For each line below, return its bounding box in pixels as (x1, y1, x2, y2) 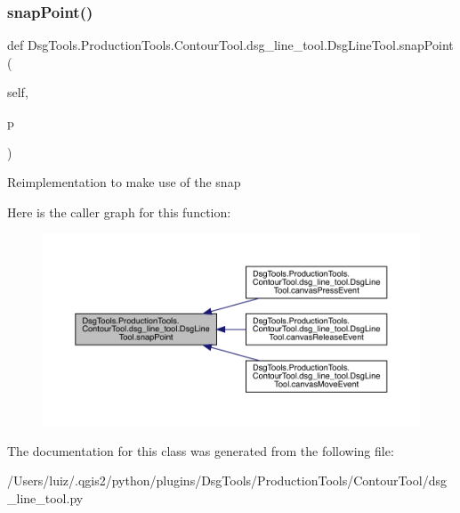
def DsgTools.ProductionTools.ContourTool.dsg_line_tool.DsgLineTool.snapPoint (7, 36, 454, 54)
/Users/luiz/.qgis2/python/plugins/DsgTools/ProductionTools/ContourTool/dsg (7, 471, 447, 490)
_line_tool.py (7, 488, 84, 507)
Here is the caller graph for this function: (7, 202, 231, 221)
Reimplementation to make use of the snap (7, 173, 241, 191)
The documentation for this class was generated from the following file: (7, 441, 394, 460)
